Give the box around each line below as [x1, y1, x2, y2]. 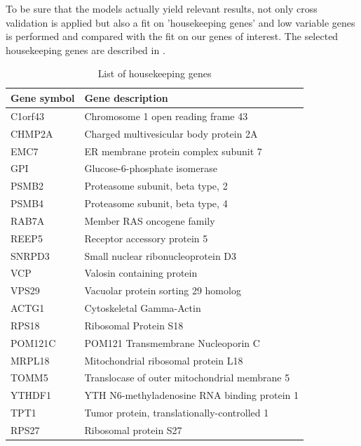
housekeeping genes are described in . [6, 42, 165, 57]
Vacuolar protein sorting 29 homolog [84, 283, 241, 298]
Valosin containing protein [84, 265, 198, 280]
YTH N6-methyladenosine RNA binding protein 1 [84, 388, 299, 402]
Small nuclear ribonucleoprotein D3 [84, 248, 237, 263]
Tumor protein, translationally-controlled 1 [84, 405, 269, 420]
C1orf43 [11, 108, 44, 123]
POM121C [11, 335, 56, 350]
